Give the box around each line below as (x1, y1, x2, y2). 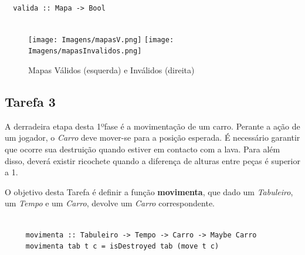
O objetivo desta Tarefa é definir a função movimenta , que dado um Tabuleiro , (5, 185, 293, 198)
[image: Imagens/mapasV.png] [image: (28, 35, 174, 44)
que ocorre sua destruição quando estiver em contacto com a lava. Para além (5, 143, 280, 155)
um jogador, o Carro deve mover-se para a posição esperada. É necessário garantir (5, 131, 300, 144)
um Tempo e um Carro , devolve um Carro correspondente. (5, 197, 215, 209)
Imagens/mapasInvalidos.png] (28, 47, 142, 56)
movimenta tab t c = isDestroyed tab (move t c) (25, 242, 219, 251)
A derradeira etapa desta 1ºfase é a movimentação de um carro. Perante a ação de (5, 120, 300, 132)
